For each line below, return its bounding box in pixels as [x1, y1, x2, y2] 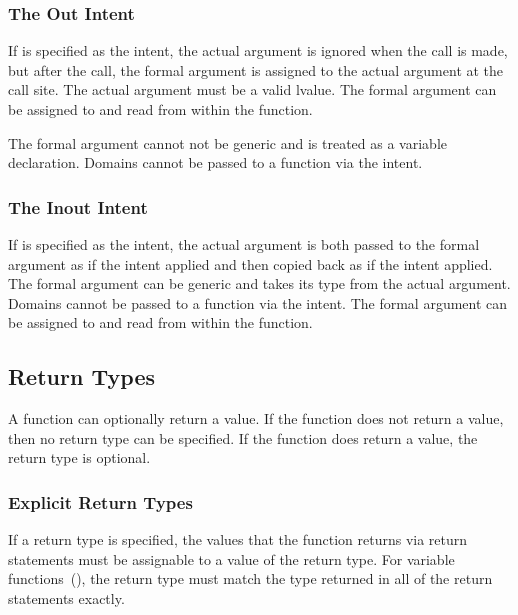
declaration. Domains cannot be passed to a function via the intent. [8, 152, 423, 173]
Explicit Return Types [8, 489, 193, 514]
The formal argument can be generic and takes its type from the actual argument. [8, 273, 511, 294]
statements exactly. [8, 587, 125, 608]
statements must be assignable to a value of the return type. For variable [8, 548, 455, 569]
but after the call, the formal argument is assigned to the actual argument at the [8, 59, 504, 80]
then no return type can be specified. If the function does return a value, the [8, 427, 478, 448]
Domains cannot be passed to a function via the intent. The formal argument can [8, 292, 508, 313]
